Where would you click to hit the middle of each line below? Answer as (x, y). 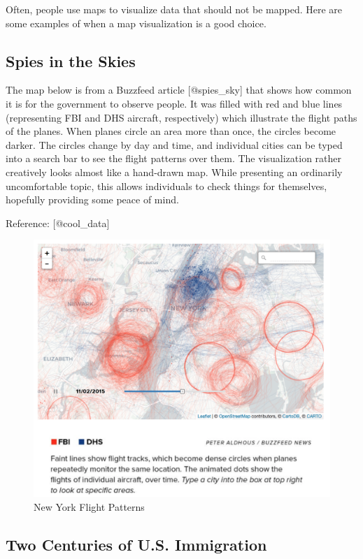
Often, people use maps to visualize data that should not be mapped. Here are (174, 9)
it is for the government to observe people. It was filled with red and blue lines (174, 103)
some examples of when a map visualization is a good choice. (136, 23)
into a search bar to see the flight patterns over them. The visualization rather (174, 158)
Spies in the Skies (71, 60)
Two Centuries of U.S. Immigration (136, 544)
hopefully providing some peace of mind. (92, 199)
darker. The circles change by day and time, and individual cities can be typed (174, 144)
